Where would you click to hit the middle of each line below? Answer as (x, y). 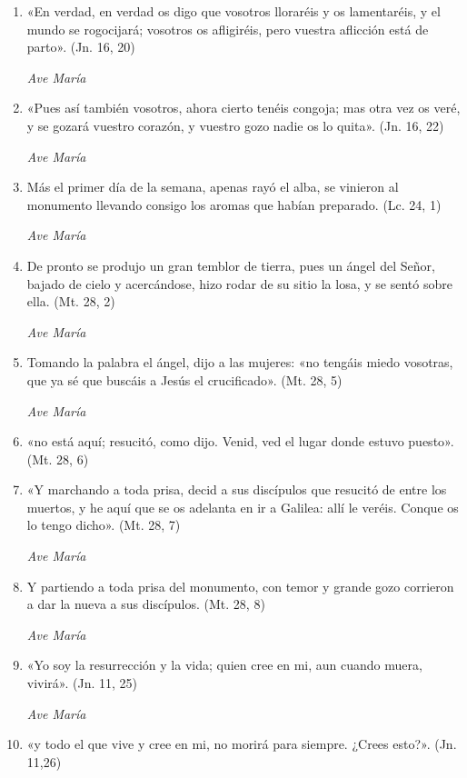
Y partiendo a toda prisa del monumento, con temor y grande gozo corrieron (240, 586)
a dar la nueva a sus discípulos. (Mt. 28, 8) (146, 604)
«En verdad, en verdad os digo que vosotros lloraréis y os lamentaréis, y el (233, 11)
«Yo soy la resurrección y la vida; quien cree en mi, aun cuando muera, (224, 665)
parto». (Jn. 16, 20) (81, 47)
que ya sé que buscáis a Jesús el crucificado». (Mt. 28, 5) (184, 379)
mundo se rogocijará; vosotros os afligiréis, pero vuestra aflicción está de (228, 29)
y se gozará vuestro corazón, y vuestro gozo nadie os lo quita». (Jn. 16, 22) (235, 125)
